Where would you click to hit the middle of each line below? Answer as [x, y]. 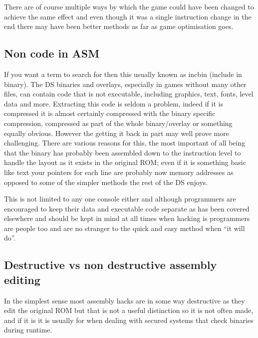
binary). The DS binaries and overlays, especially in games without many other [125, 84]
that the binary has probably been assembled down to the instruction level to [123, 152]
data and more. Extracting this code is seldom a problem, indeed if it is [114, 103]
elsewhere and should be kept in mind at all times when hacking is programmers [127, 218]
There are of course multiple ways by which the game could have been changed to [129, 6]
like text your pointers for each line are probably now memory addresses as [119, 172]
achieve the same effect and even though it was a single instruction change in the [128, 16]
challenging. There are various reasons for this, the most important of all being [125, 143]
